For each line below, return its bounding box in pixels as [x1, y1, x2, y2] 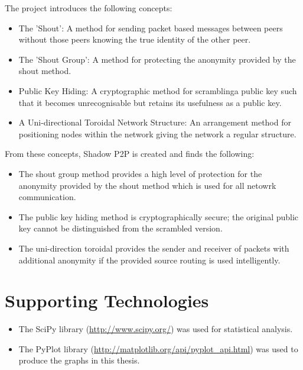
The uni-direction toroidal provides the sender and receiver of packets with [18, 242, 289, 254]
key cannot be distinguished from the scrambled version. [18, 222, 223, 234]
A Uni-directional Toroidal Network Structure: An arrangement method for [18, 116, 291, 128]
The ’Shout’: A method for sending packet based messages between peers [18, 21, 283, 34]
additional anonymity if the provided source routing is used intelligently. [18, 253, 281, 266]
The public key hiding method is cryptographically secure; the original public [18, 210, 299, 223]
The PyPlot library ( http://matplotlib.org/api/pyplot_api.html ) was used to [18, 342, 298, 355]
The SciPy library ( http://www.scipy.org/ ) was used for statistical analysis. [18, 323, 293, 335]
